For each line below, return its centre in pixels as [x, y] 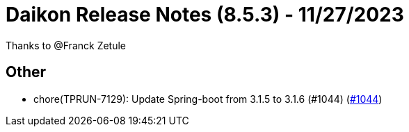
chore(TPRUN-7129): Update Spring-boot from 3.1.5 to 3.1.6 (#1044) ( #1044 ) [208, 99]
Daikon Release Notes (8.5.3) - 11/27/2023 [205, 15]
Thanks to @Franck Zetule [66, 45]
